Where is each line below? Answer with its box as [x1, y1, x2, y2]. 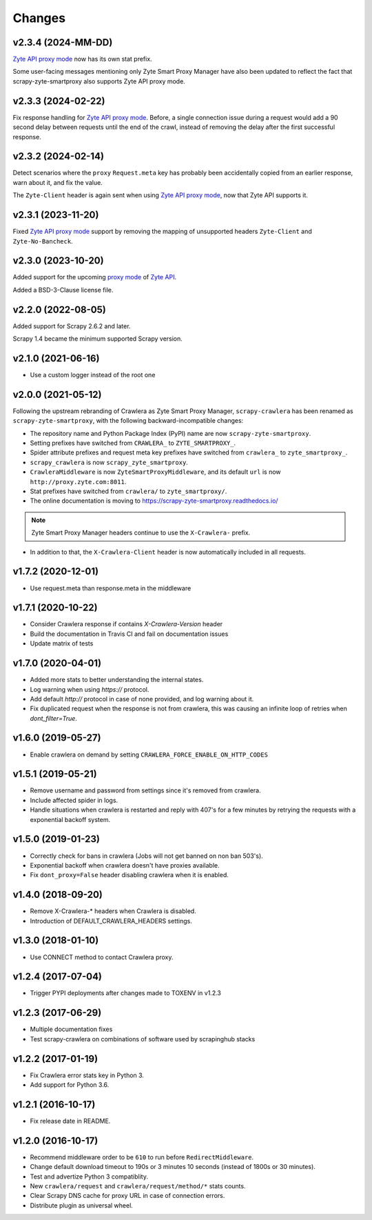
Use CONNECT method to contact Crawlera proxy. [30, 952, 174, 961]
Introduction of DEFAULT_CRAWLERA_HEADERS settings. [30, 917, 193, 925]
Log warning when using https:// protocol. [30, 685, 149, 693]
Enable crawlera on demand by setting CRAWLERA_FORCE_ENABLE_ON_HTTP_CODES [30, 750, 269, 759]
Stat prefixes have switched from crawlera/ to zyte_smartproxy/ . [30, 487, 227, 496]
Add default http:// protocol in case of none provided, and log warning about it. [30, 694, 254, 703]
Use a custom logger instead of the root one [30, 371, 156, 379]
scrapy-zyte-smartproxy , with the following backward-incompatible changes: [12, 417, 244, 425]
